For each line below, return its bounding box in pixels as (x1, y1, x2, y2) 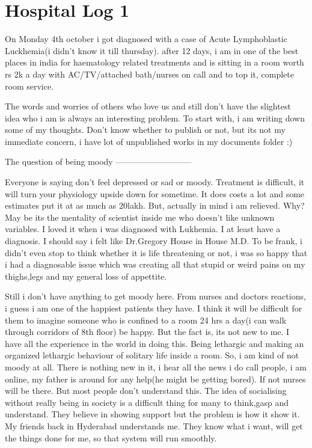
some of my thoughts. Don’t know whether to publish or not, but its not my (5, 123, 286, 136)
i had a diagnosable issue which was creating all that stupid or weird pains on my (5, 258, 305, 271)
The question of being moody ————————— (5, 155, 192, 168)
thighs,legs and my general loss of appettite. (5, 269, 167, 282)
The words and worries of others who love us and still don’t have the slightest (5, 100, 291, 112)
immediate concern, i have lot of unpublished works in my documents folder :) (5, 135, 293, 147)
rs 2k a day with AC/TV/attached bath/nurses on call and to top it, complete (5, 67, 294, 80)
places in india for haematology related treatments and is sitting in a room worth (5, 56, 304, 69)
